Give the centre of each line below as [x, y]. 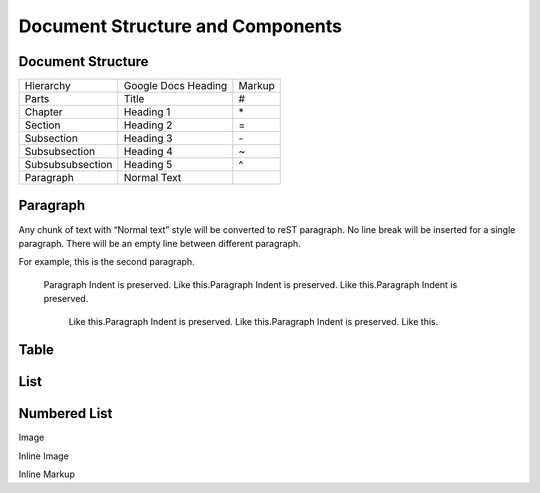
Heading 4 [148, 152]
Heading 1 [147, 112]
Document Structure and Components [180, 26]
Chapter [44, 112]
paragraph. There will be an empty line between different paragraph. [160, 243]
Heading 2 [148, 125]
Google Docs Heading [175, 86]
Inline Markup [46, 474]
